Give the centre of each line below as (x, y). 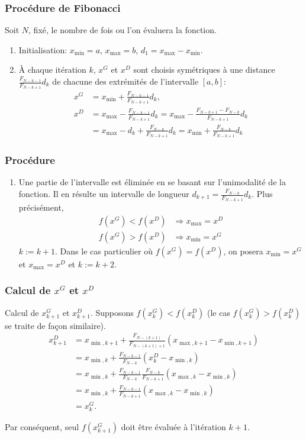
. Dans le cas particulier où (104, 251)
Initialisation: (43, 49)
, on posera (243, 251)
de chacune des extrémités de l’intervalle (125, 81)
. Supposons (112, 312)
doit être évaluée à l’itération (173, 426)
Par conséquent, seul (42, 426)
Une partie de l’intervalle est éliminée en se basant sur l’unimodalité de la (152, 182)
